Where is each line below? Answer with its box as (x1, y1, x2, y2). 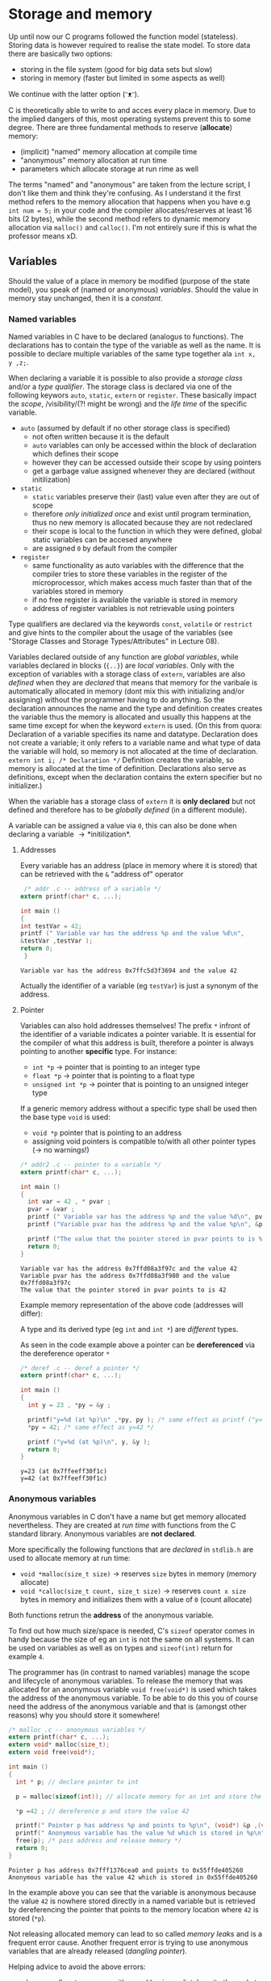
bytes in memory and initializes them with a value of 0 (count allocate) (19, 1594, 252, 1604)
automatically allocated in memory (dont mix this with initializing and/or (8, 686, 245, 696)
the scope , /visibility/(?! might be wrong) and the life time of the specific (8, 399, 248, 409)
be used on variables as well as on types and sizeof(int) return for (8, 1642, 233, 1653)
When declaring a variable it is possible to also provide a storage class (8, 373, 244, 383)
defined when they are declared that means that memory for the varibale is (8, 678, 258, 688)
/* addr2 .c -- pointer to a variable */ (19, 1161, 161, 1169)
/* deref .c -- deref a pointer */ (19, 1364, 140, 1372)
